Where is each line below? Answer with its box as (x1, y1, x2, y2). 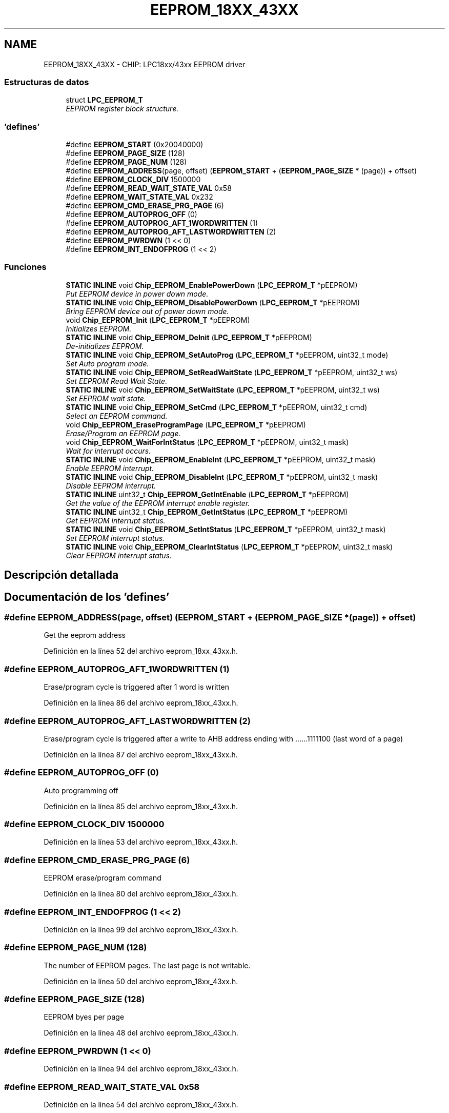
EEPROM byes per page (44, 1012, 125, 1022)
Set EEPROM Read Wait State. (66, 376, 168, 385)
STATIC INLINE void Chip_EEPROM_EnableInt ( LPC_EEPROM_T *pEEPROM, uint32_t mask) (66, 455, 376, 464)
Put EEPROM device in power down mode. (66, 289, 209, 298)
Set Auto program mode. (66, 359, 149, 368)
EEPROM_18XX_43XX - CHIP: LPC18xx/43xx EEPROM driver (44, 60, 246, 69)
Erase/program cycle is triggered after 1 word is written (44, 682, 229, 692)
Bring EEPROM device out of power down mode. (66, 306, 229, 316)
